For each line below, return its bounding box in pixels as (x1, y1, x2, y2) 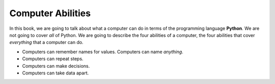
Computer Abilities (9, 8, 91, 19)
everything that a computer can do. (9, 39, 84, 46)
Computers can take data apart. (22, 70, 89, 76)
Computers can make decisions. (22, 63, 90, 69)
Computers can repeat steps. (22, 56, 84, 62)
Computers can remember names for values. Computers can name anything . (22, 49, 183, 55)
